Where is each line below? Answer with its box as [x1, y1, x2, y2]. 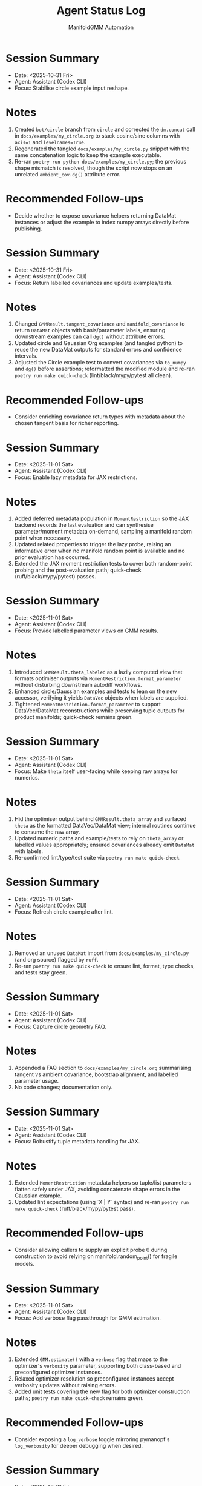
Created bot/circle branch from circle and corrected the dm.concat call [14, 126, 195, 133]
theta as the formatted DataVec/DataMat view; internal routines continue [14, 822, 196, 829]
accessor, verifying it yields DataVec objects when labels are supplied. [14, 694, 189, 701]
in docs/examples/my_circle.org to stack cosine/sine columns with [14, 132, 180, 139]
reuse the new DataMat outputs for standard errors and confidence [14, 346, 182, 353]
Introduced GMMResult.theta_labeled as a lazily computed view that [14, 668, 183, 676]
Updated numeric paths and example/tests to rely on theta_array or [14, 835, 184, 842]
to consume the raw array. [14, 828, 80, 835]
